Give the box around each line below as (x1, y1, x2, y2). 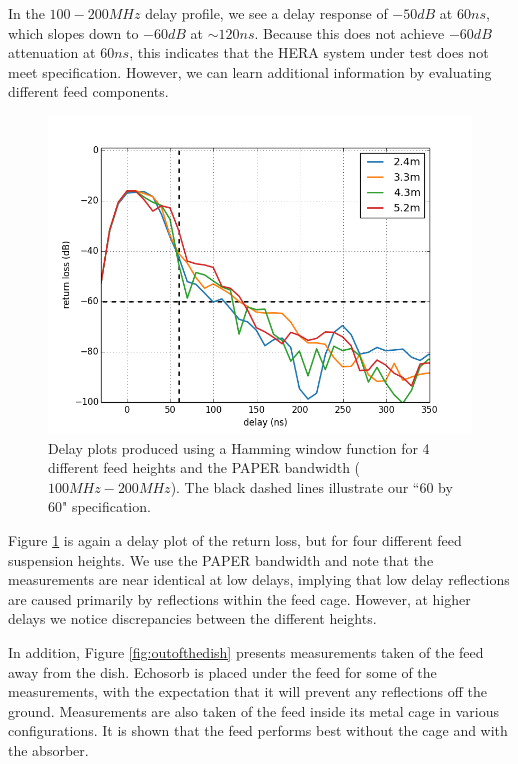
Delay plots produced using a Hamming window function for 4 (48, 437, 430, 458)
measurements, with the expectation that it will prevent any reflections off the (8, 681, 488, 702)
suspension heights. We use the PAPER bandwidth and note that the (8, 549, 434, 570)
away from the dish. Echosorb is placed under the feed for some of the (8, 661, 437, 682)
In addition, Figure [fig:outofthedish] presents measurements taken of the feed (8, 641, 484, 662)
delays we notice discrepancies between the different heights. (8, 608, 377, 629)
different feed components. (8, 81, 169, 102)
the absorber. (8, 739, 89, 760)
